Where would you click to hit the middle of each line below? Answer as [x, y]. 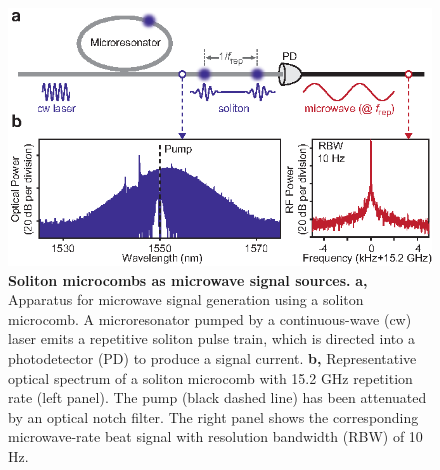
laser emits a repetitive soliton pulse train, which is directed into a [211, 338]
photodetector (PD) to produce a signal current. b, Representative [212, 357]
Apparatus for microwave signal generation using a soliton [186, 299]
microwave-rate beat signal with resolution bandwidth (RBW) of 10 [215, 436]
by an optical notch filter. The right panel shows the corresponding [213, 416]
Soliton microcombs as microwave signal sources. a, [188, 279]
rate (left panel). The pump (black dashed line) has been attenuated [217, 397]
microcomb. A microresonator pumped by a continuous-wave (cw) [210, 318]
